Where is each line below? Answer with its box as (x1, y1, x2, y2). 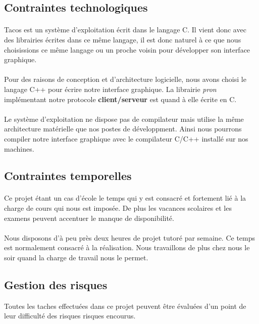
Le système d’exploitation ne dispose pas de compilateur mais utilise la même (4, 113, 244, 124)
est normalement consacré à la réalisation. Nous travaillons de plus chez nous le (4, 242, 250, 253)
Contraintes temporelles (4, 168, 132, 183)
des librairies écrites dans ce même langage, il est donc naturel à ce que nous (4, 34, 241, 44)
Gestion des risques (4, 277, 108, 293)
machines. (4, 143, 34, 154)
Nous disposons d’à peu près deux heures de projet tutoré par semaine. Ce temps (4, 232, 255, 243)
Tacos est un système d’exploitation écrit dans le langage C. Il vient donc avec (4, 24, 246, 35)
